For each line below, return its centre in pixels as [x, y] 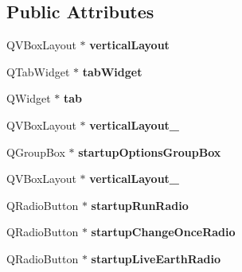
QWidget [29, 98]
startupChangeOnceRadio [163, 232]
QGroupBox [36, 152]
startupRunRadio [140, 205]
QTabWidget [38, 71]
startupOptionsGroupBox [150, 152]
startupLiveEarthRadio [156, 258]
